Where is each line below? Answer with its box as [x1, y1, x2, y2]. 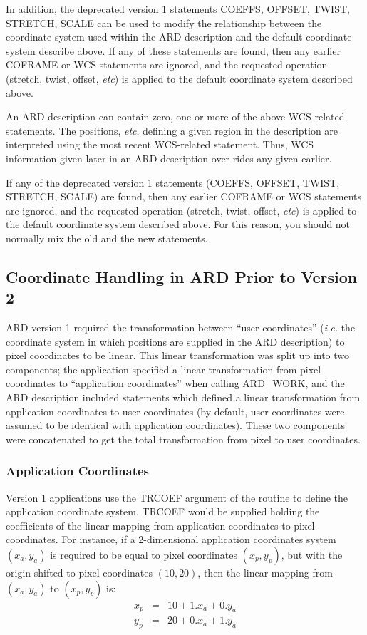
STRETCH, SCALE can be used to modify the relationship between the [6, 15, 322, 30]
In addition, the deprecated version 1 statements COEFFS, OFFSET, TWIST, [6, 1, 350, 16]
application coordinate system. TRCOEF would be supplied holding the [6, 504, 320, 519]
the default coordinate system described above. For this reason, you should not [6, 217, 351, 232]
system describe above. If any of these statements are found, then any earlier [6, 43, 341, 58]
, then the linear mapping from [197, 565, 333, 580]
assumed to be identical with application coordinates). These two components [6, 418, 346, 433]
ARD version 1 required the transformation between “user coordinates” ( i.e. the [6, 320, 356, 335]
